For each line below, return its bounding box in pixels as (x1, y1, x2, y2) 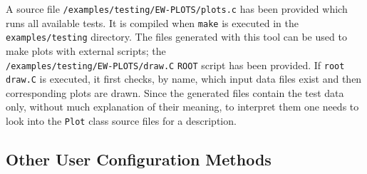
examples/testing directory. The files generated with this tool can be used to (6, 29, 347, 44)
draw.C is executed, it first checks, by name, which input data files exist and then (6, 71, 362, 86)
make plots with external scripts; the (6, 43, 166, 58)
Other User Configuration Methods (6, 148, 272, 170)
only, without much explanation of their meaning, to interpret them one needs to (6, 99, 359, 114)
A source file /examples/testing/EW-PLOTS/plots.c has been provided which (6, 1, 348, 16)
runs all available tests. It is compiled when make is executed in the (6, 15, 299, 30)
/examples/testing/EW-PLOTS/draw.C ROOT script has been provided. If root (6, 57, 345, 72)
